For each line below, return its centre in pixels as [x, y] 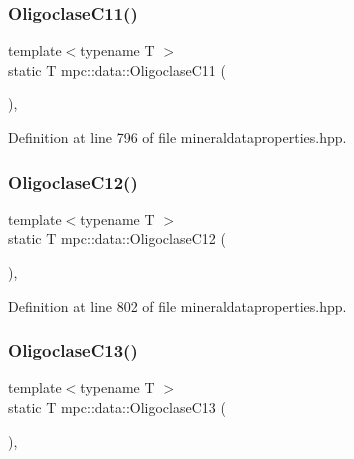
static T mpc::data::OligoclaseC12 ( [117, 238]
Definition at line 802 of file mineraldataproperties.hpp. [177, 305]
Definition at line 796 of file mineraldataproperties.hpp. [177, 137]
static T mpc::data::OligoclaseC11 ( [117, 69]
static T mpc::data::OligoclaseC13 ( [117, 407]
